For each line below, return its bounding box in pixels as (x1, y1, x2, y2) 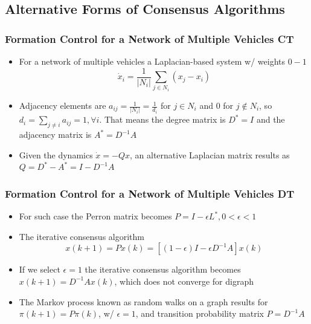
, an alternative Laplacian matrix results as (130, 148, 290, 161)
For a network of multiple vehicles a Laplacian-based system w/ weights (19, 55, 286, 67)
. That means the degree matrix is (99, 113, 226, 126)
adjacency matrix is (19, 128, 92, 141)
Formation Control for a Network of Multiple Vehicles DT (5, 186, 295, 201)
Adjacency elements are (19, 99, 106, 112)
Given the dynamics (19, 148, 93, 161)
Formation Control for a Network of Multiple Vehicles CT (5, 31, 294, 46)
